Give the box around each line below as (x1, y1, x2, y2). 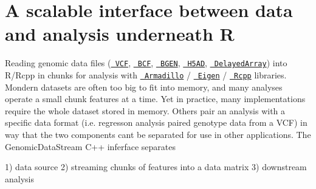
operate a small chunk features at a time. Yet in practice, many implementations (5, 92, 306, 105)
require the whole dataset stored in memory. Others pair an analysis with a (5, 104, 286, 117)
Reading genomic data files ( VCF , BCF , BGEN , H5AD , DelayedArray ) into (5, 57, 287, 69)
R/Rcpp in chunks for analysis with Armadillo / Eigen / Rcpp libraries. (5, 68, 287, 81)
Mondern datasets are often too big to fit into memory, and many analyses (5, 80, 283, 93)
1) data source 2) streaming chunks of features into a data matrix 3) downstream (5, 160, 307, 173)
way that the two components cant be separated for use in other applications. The (5, 128, 311, 140)
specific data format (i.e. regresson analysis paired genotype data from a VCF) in (5, 116, 307, 129)
